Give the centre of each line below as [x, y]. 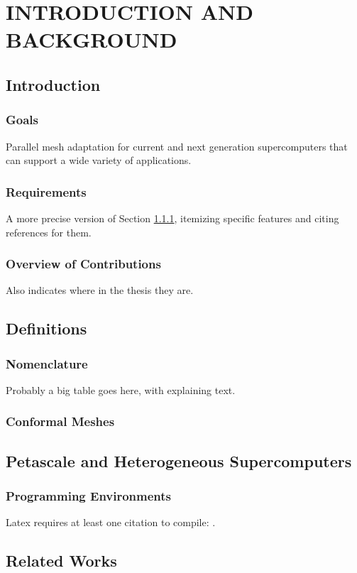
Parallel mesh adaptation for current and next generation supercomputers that [177, 146]
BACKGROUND [92, 39]
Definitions [46, 328]
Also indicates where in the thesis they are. [100, 290]
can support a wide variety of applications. [99, 160]
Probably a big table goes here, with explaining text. [121, 389]
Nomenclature [47, 363]
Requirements [46, 191]
